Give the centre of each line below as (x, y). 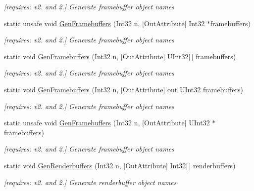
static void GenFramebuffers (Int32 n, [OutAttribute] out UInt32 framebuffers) (124, 89)
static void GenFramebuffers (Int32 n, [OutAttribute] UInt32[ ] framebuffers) (120, 56)
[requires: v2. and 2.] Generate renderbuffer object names (90, 182)
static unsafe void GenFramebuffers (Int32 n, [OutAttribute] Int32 (104, 23)
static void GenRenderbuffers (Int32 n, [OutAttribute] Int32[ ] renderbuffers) (120, 165)
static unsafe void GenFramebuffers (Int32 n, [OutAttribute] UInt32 (107, 123)
